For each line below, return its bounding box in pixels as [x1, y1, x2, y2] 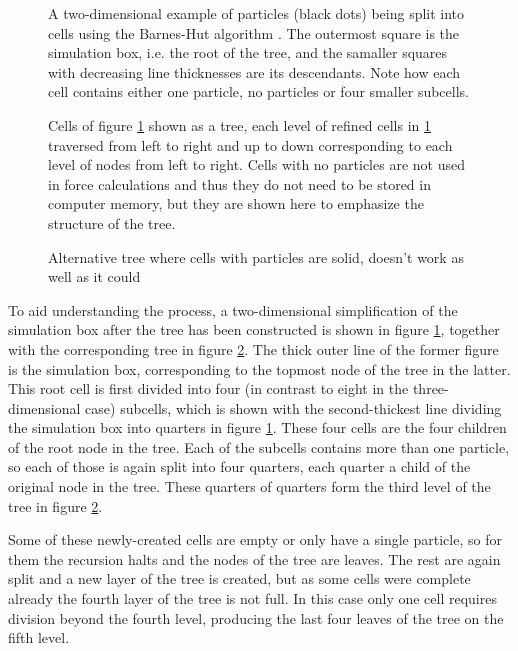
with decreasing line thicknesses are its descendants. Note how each [48, 61, 460, 82]
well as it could [48, 266, 141, 287]
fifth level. [8, 627, 70, 648]
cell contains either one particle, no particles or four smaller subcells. [48, 81, 469, 102]
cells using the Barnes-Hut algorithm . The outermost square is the [48, 22, 460, 43]
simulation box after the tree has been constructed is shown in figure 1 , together [8, 319, 500, 340]
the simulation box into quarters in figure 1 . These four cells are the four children [8, 417, 507, 438]
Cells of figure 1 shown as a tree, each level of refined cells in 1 [48, 114, 432, 135]
